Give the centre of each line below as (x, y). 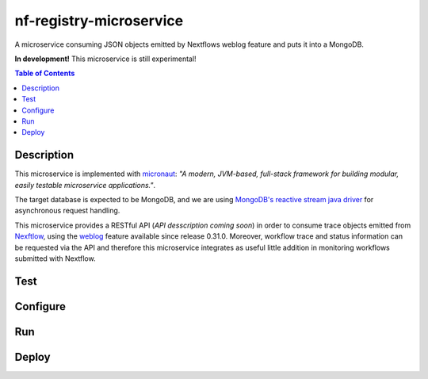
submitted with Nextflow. (55, 258)
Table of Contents (45, 73)
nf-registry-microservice (99, 21)
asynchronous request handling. (67, 211)
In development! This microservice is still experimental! (106, 59)
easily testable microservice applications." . (85, 185)
